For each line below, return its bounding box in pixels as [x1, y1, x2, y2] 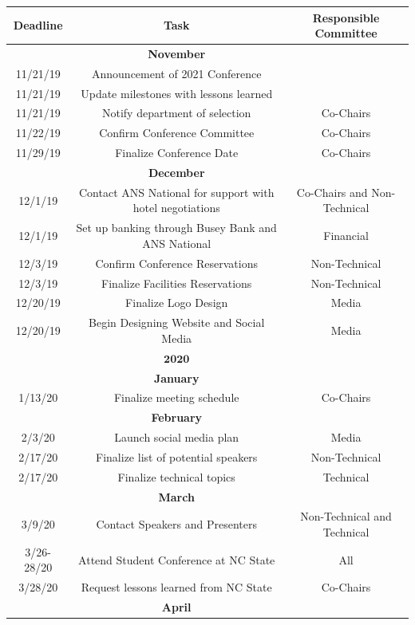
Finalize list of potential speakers [96, 448, 258, 465]
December [148, 164, 205, 180]
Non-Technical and [300, 508, 392, 525]
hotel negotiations [132, 199, 220, 216]
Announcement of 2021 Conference [92, 65, 262, 81]
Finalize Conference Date [115, 144, 239, 161]
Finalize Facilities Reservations [101, 274, 252, 291]
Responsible [312, 9, 380, 26]
